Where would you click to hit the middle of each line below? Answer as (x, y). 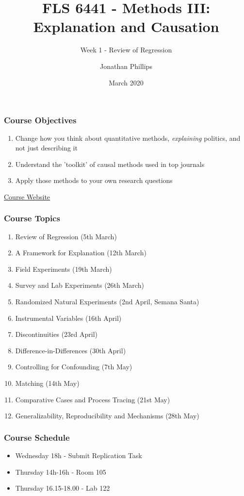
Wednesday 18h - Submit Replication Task (79, 455)
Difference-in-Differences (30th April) (71, 350)
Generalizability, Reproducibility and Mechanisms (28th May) (107, 416)
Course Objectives (40, 120)
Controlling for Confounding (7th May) (74, 367)
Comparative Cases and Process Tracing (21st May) (93, 399)
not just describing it (46, 147)
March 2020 (126, 82)
